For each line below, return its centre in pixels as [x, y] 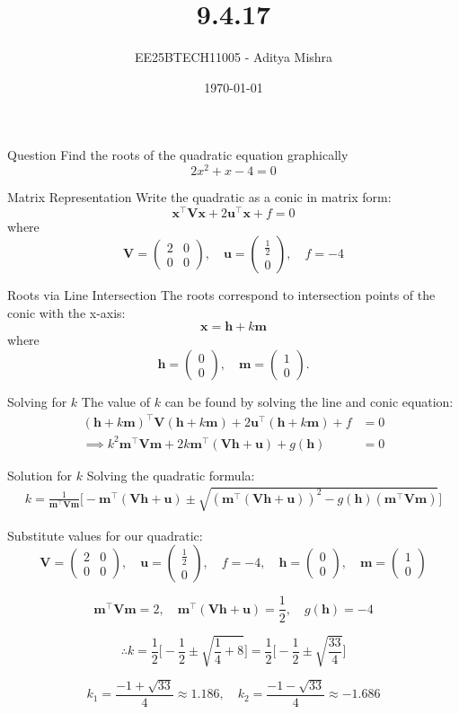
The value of [116, 402]
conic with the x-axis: [66, 312]
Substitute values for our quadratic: [105, 535]
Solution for [40, 475]
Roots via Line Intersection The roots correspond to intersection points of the [221, 295]
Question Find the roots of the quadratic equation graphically [178, 155]
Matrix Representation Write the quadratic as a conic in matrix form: [199, 196]
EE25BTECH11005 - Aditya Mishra [234, 57]
